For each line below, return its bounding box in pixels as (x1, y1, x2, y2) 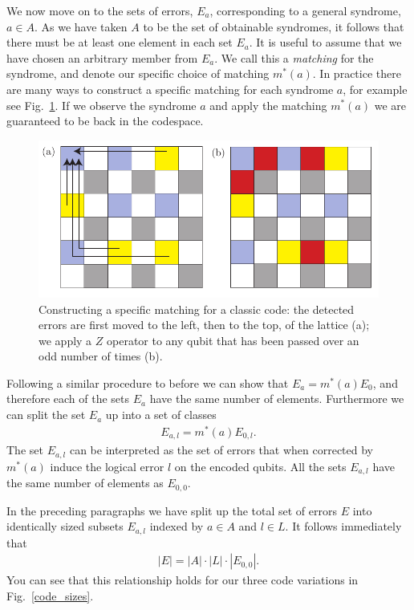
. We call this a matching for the (214, 49, 374, 66)
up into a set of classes (105, 406, 217, 423)
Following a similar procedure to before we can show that (6, 374, 289, 391)
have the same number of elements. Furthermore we (149, 390, 404, 407)
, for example (343, 80, 408, 97)
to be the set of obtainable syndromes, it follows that (143, 18, 404, 35)
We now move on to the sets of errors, (6, 2, 193, 18)
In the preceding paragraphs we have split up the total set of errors (6, 502, 337, 518)
